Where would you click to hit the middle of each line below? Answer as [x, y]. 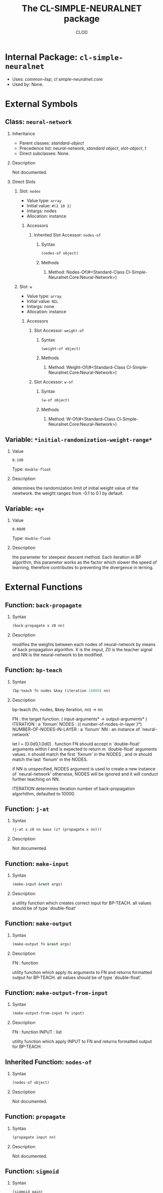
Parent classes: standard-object [52, 143]
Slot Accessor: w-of [54, 382]
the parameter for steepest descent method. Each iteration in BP [77, 557]
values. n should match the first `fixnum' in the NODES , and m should [82, 754]
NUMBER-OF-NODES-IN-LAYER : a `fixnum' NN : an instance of [76, 729]
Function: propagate [35, 1117]
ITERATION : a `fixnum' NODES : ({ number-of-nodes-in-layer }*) [77, 724]
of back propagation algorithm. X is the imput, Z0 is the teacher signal [82, 649]
